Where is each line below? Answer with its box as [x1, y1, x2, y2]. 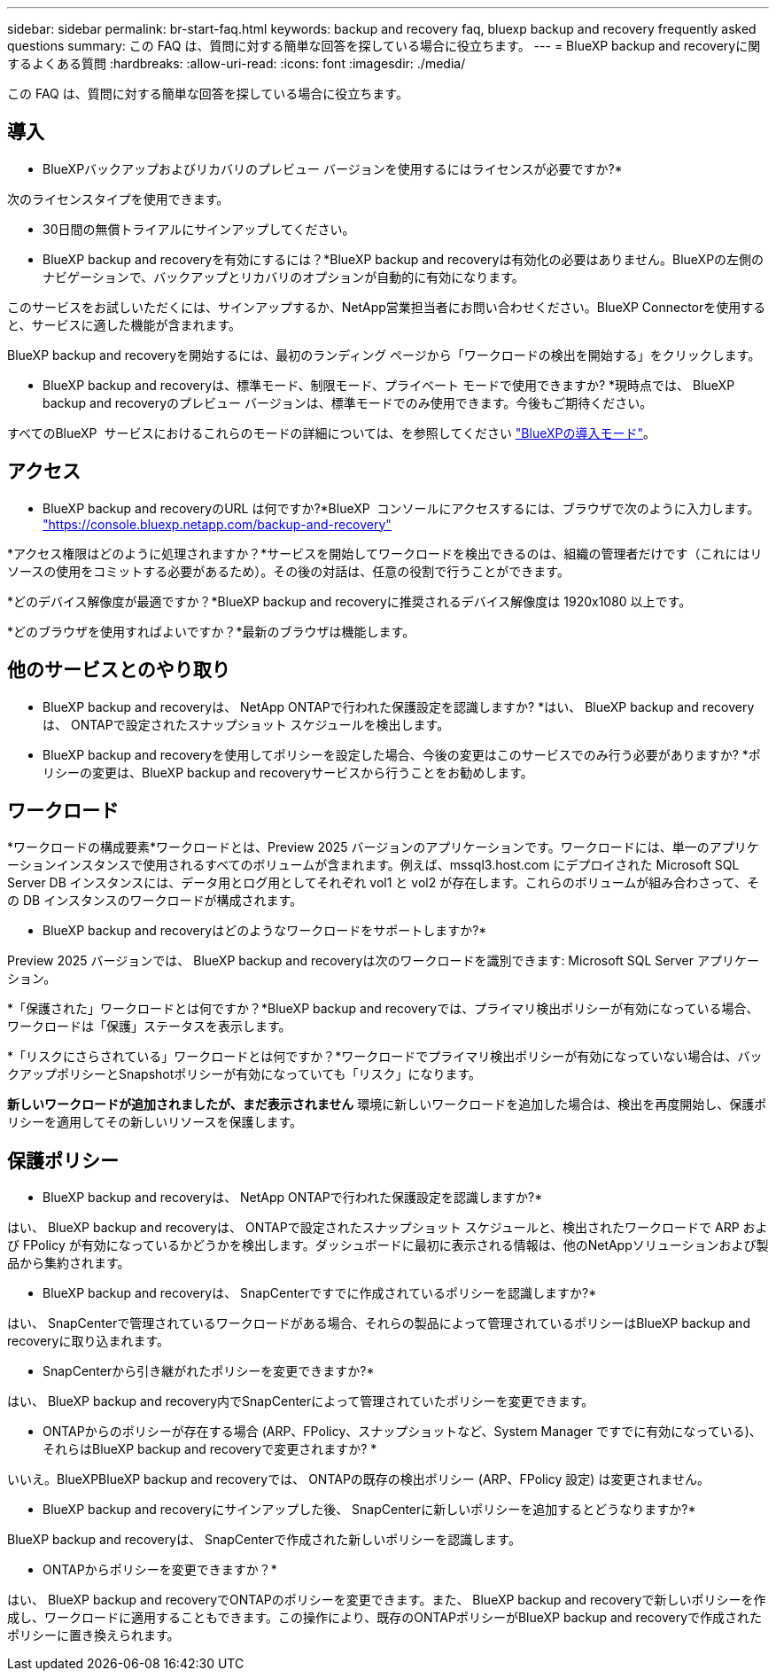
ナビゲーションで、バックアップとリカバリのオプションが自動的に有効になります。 [43, 269, 524, 285]
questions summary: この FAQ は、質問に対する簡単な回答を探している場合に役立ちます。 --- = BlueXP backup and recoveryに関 [7, 38, 761, 53]
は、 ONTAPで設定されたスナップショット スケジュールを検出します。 [43, 716, 450, 732]
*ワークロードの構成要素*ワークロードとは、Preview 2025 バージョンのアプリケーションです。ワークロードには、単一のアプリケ [7, 839, 759, 855]
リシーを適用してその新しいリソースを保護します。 [7, 1114, 303, 1130]
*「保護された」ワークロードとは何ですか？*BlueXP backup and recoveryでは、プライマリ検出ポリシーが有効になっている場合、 [7, 1001, 759, 1017]
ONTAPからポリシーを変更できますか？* [43, 1562, 277, 1578]
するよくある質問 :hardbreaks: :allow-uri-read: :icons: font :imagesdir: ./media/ [7, 56, 466, 71]
